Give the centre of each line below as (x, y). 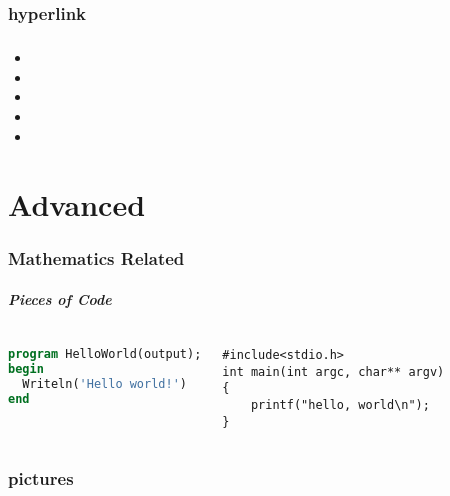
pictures (41, 478)
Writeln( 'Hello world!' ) (104, 383)
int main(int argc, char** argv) (333, 371)
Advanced (77, 204)
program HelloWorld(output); (105, 353)
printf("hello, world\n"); (340, 404)
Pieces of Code (60, 299)
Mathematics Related (96, 258)
